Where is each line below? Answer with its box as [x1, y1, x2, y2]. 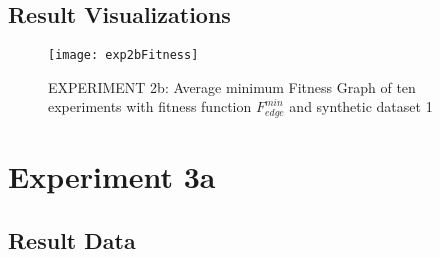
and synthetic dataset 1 [289, 96, 433, 117]
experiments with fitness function [48, 96, 252, 117]
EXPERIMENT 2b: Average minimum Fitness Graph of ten [48, 76, 416, 97]
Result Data [8, 224, 136, 255]
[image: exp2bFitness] [48, 48, 199, 63]
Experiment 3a [8, 156, 216, 197]
